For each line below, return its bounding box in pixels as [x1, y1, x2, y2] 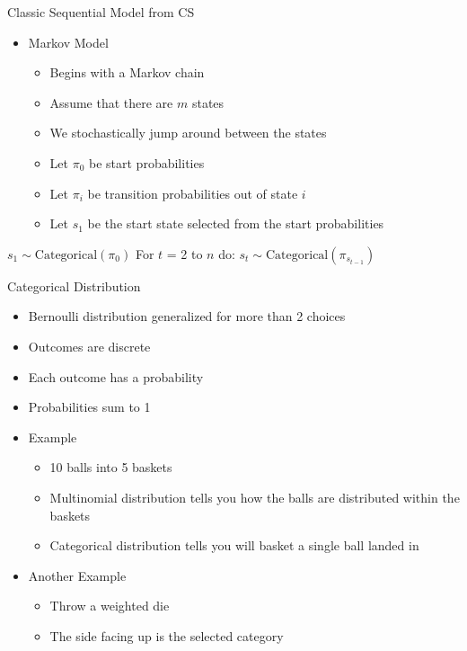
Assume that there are [49, 93, 173, 111]
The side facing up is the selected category [49, 626, 284, 645]
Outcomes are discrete [28, 336, 151, 355]
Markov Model [28, 32, 109, 51]
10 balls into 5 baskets [49, 458, 172, 477]
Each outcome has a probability [28, 367, 204, 386]
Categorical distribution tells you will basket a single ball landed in [49, 536, 419, 555]
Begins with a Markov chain [49, 63, 205, 82]
